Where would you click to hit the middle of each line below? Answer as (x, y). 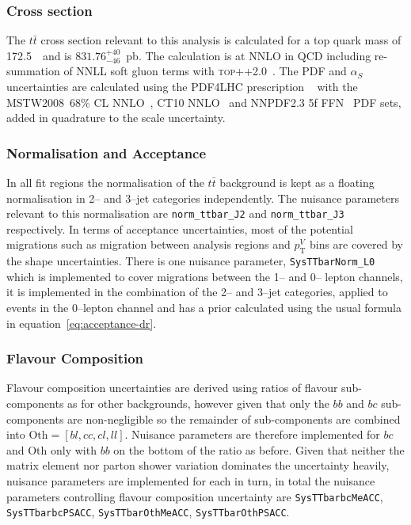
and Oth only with (51, 449)
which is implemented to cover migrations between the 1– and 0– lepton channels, (205, 276)
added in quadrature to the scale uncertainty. (116, 118)
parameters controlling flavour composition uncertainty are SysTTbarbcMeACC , (195, 496)
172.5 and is (39, 55)
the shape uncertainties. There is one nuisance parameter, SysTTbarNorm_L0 (191, 261)
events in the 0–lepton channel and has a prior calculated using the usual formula (204, 308)
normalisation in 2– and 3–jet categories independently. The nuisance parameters (203, 198)
